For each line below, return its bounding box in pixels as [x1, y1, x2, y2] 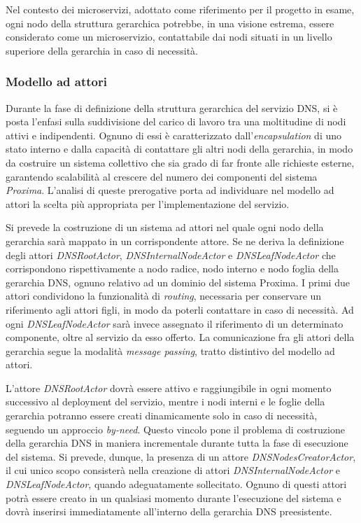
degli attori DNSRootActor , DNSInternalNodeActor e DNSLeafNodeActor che [6, 247, 336, 262]
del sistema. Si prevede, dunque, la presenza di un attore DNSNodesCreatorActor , [6, 449, 356, 463]
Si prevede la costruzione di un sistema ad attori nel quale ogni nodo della [6, 220, 324, 235]
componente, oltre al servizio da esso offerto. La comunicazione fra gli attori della [6, 330, 355, 344]
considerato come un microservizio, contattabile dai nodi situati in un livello [6, 29, 332, 44]
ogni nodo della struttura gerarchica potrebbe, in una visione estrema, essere [6, 15, 334, 30]
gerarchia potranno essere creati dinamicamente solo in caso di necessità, [6, 408, 318, 423]
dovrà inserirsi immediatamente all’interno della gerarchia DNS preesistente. [6, 504, 332, 519]
